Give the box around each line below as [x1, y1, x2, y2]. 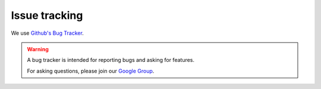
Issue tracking [11, 9, 83, 22]
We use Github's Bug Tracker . [11, 29, 84, 37]
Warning [27, 45, 49, 52]
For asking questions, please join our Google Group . [27, 67, 155, 74]
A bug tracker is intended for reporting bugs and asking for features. [27, 57, 195, 64]
